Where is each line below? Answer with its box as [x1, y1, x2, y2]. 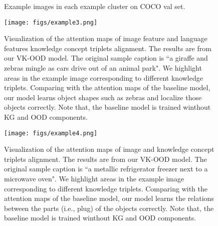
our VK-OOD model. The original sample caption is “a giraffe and [4, 53, 208, 63]
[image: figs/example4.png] [4, 129, 98, 137]
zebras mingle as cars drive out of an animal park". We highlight [4, 63, 202, 73]
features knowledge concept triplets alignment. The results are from [4, 43, 211, 53]
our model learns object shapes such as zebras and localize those [4, 92, 202, 102]
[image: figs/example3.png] [4, 19, 98, 26]
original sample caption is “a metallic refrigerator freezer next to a [4, 163, 208, 174]
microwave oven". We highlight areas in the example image [4, 173, 184, 184]
